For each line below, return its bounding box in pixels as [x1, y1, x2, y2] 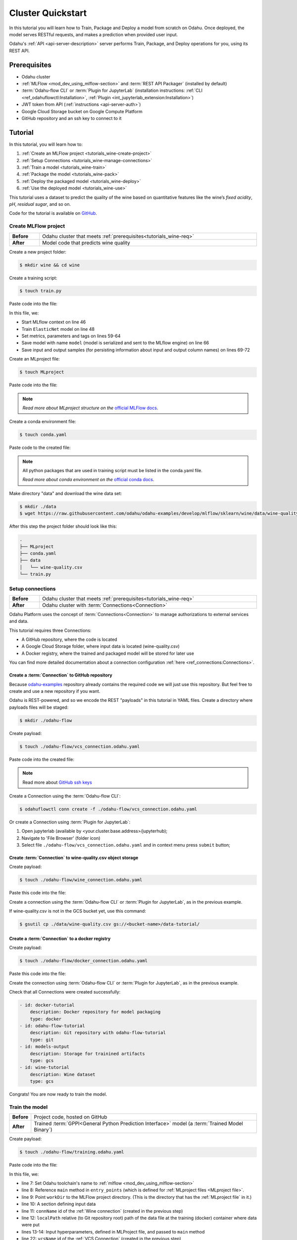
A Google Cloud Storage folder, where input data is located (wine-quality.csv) [21, 643, 180, 649]
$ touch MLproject [19, 370, 64, 375]
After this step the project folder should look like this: [9, 523, 117, 529]
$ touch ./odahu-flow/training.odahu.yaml [19, 1149, 124, 1155]
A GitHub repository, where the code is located [21, 636, 117, 642]
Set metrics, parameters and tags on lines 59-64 [21, 333, 121, 339]
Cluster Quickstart [9, 7, 87, 18]
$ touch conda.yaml [19, 432, 67, 437]
